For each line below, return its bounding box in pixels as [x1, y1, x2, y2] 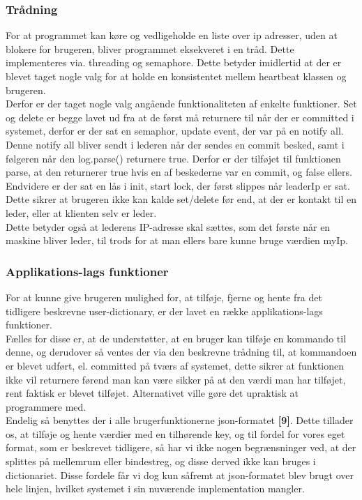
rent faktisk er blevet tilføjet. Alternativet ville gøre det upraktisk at [6, 386, 299, 400]
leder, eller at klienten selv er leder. [6, 205, 157, 220]
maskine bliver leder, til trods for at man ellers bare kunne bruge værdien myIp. [6, 233, 348, 248]
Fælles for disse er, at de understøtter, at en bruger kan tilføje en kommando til [6, 331, 347, 345]
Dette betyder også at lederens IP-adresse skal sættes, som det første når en [6, 219, 331, 234]
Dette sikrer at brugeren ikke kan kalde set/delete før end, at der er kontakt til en [6, 192, 357, 206]
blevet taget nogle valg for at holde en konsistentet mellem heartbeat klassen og [6, 69, 347, 83]
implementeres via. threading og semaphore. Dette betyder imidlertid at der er [6, 55, 342, 70]
